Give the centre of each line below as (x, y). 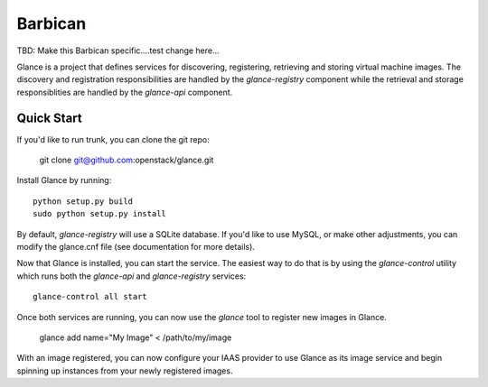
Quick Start (49, 118)
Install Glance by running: (64, 180)
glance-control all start (90, 297)
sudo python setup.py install (100, 214)
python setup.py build (83, 201)
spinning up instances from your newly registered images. (125, 371)
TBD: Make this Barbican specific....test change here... (118, 51)
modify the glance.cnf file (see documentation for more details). (136, 246)
